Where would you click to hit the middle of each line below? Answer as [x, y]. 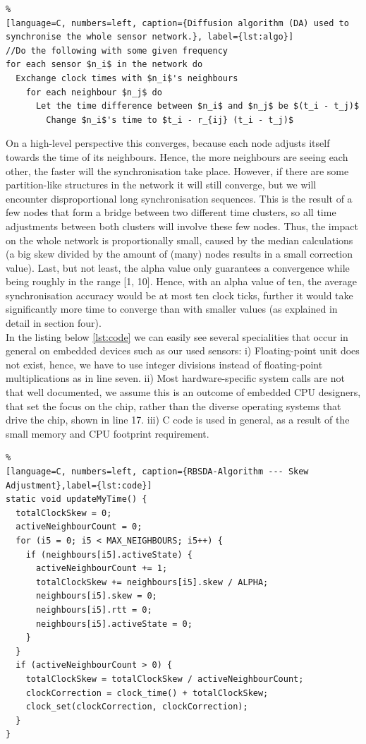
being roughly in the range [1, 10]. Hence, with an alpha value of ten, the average [181, 281]
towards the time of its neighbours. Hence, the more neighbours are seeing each [177, 156]
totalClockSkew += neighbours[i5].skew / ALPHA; [152, 582]
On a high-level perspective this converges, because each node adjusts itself [168, 143]
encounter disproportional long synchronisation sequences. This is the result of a [179, 198]
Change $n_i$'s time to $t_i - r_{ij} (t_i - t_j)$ [170, 120]
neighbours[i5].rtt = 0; [94, 610]
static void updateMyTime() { [77, 499]
